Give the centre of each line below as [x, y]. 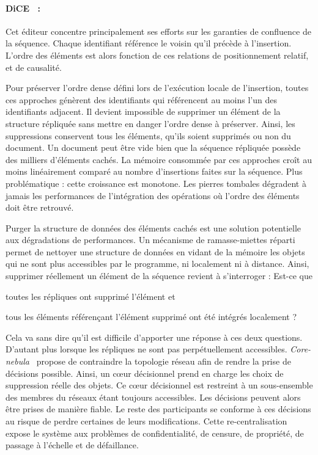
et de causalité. [34, 67]
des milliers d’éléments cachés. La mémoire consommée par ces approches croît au [159, 159]
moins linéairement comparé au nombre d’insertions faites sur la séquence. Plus [154, 171]
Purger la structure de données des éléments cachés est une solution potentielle [153, 227]
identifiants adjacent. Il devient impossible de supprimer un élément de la [143, 111]
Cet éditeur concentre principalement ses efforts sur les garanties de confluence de [158, 31]
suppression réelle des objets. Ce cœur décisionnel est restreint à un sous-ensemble [159, 385]
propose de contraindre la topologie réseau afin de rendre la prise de [164, 361]
